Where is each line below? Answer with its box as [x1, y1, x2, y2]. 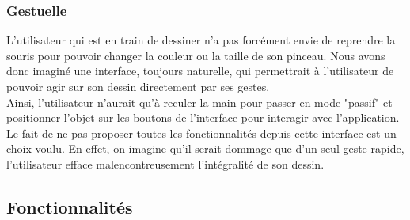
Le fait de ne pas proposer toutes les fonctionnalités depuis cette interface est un [6, 124, 397, 141]
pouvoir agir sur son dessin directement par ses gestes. [6, 78, 270, 94]
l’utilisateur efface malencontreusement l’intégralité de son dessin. [6, 155, 325, 172]
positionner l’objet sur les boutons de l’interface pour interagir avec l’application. [6, 109, 400, 126]
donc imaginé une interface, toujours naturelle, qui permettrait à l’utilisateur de [6, 63, 394, 79]
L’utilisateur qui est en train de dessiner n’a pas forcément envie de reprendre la [6, 32, 396, 48]
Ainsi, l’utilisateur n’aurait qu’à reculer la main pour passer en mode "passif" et [6, 93, 393, 110]
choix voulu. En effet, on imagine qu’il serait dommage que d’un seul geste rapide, [6, 140, 404, 157]
